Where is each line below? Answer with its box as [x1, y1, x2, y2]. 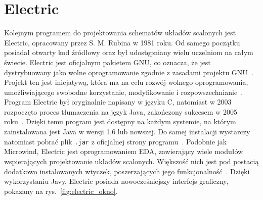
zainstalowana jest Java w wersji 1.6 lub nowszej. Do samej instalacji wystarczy [4, 126, 250, 137]
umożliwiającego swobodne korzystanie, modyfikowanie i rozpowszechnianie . [4, 86, 243, 97]
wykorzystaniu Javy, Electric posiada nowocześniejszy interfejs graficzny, [4, 176, 229, 186]
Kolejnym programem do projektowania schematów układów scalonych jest [4, 27, 236, 38]
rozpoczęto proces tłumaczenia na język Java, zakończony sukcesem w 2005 [4, 106, 237, 117]
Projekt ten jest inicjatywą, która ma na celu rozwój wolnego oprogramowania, [4, 77, 248, 87]
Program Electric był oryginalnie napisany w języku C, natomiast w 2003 [4, 96, 232, 107]
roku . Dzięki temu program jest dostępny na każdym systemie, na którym [4, 116, 236, 127]
